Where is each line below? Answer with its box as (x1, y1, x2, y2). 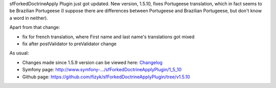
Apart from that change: (9, 24, 60, 31)
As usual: (9, 50, 29, 56)
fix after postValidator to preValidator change (22, 41, 117, 47)
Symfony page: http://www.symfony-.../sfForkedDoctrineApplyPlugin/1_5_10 (22, 67, 181, 73)
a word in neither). (9, 15, 48, 21)
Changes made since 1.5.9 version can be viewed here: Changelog (22, 59, 163, 66)
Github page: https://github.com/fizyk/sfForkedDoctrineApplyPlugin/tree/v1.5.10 (22, 74, 190, 80)
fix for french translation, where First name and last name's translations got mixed (22, 34, 195, 40)
